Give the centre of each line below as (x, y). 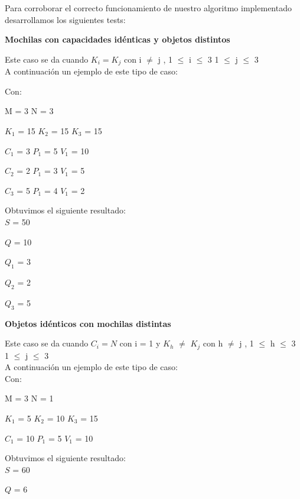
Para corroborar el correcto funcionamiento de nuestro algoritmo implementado (148, 8)
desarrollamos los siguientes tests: (65, 19)
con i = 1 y (140, 343)
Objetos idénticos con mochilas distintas (88, 323)
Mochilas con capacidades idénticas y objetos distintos (118, 39)
